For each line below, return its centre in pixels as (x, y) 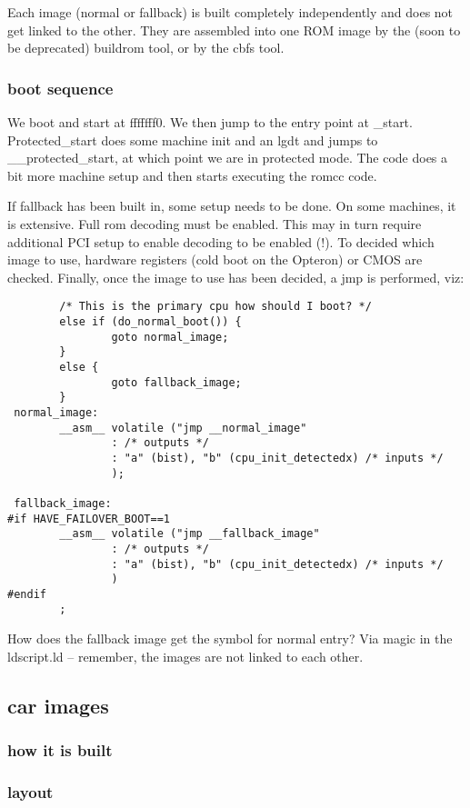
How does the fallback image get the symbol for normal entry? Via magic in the (230, 638)
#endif (27, 594)
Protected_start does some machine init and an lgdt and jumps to (193, 140)
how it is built (60, 750)
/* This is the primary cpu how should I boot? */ (215, 307)
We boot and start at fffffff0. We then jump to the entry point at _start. (210, 122)
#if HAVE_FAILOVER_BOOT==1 (89, 519)
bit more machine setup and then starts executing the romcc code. (192, 175)
